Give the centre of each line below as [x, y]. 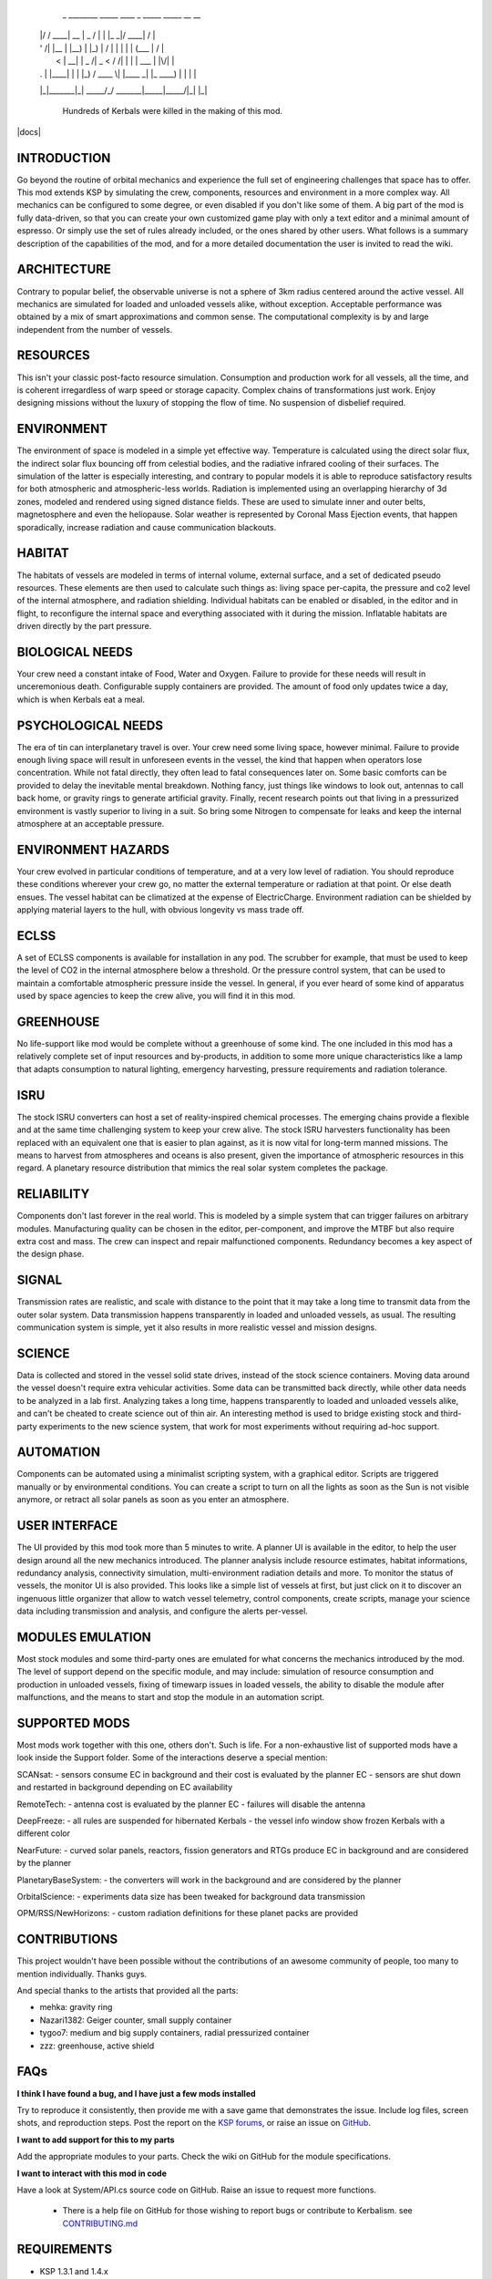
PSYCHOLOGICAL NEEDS [90, 725]
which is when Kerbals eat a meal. [81, 699]
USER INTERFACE [67, 1526]
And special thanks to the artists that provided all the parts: [128, 1991]
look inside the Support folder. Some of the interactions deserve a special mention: [172, 1758]
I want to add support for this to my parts [96, 2140]
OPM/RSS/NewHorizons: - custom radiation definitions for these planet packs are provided [188, 1913]
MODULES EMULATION [84, 1637]
